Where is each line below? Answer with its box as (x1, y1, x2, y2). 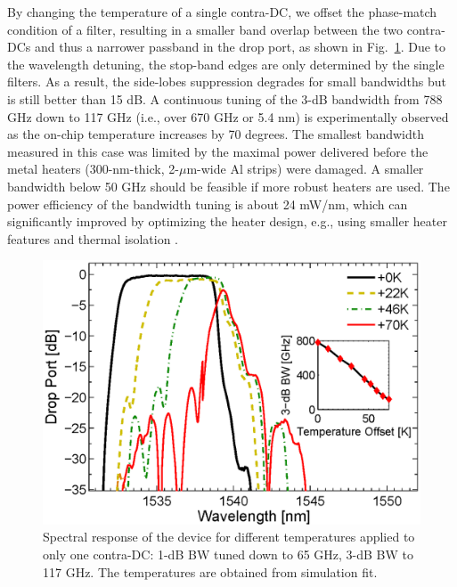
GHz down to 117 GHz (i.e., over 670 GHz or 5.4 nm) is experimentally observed (7, 107, 449, 126)
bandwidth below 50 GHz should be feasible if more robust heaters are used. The (7, 176, 450, 195)
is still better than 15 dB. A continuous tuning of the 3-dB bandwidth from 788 (7, 89, 443, 108)
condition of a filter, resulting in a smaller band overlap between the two (7, 20, 404, 38)
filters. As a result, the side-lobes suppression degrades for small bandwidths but (7, 72, 446, 91)
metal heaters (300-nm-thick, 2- (7, 159, 179, 178)
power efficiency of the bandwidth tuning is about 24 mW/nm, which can (7, 194, 408, 213)
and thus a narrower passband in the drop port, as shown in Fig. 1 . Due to (34, 37, 446, 56)
